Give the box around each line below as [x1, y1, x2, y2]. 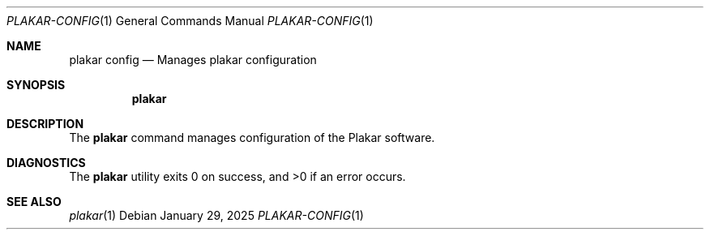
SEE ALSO [6, 195, 62, 208]
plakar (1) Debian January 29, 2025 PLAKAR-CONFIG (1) [69, 208, 364, 222]
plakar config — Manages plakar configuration [69, 53, 317, 67]
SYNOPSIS [6, 78, 66, 92]
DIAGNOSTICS [6, 156, 86, 169]
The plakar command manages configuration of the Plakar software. [69, 131, 435, 144]
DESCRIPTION [6, 117, 84, 131]
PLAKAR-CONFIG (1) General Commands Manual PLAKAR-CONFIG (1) [6, 14, 374, 28]
